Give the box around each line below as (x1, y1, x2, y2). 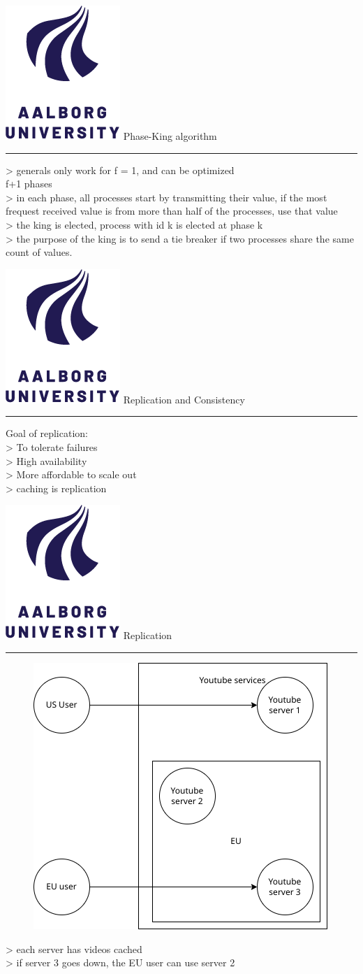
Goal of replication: (6, 426, 88, 441)
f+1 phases (6, 176, 52, 191)
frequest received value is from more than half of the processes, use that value (6, 203, 338, 218)
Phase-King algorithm (123, 129, 217, 143)
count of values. (6, 245, 73, 259)
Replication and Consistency (123, 392, 245, 406)
